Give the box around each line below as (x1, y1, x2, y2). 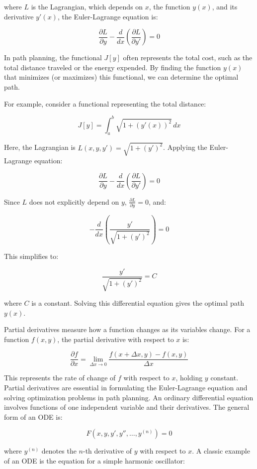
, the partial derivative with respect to (57, 334, 174, 344)
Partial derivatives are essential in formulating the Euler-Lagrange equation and (4, 382, 248, 393)
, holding (175, 372, 203, 383)
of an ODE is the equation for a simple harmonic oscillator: (4, 455, 185, 466)
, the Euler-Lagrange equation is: (57, 11, 158, 21)
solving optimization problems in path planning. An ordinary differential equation (4, 392, 254, 402)
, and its (212, 1, 238, 11)
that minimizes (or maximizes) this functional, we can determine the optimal (4, 72, 239, 82)
